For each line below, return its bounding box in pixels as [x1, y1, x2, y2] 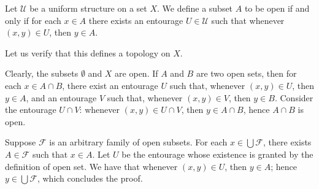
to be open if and [244, 2, 310, 14]
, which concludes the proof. [37, 172, 143, 185]
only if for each [5, 13, 61, 26]
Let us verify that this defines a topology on [5, 46, 171, 59]
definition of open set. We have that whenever [5, 160, 178, 172]
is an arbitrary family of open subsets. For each [49, 136, 228, 148]
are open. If [115, 67, 158, 80]
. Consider [274, 91, 313, 104]
